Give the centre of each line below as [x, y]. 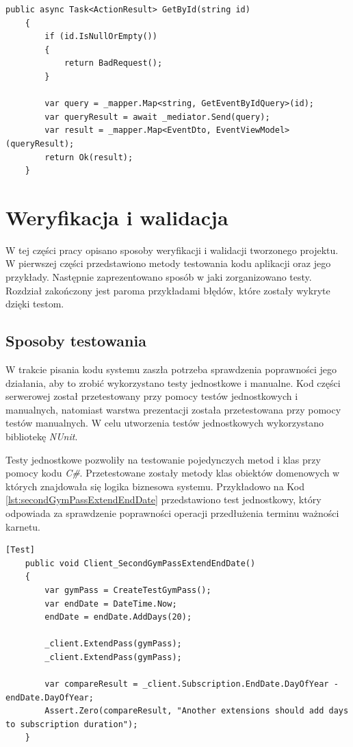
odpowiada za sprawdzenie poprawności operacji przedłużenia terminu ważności [172, 512]
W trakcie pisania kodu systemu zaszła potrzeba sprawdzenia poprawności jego [171, 369]
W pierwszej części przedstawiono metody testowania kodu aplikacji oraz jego [168, 263]
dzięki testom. [35, 304]
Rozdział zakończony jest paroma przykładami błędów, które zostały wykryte [168, 290]
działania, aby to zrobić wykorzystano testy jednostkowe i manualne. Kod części [173, 382]
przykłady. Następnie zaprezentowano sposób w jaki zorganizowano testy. [159, 277]
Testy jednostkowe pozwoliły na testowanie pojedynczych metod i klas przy [163, 459]
